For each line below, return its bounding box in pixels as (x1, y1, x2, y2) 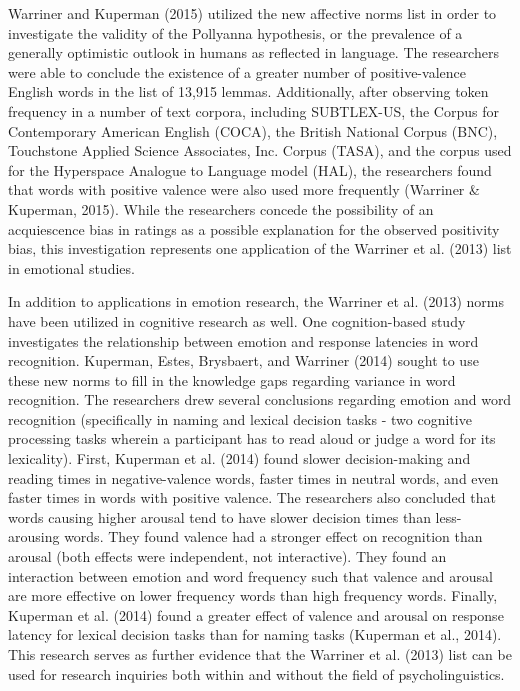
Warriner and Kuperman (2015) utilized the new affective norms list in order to (8, 3, 497, 23)
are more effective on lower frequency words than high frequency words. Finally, (8, 585, 498, 606)
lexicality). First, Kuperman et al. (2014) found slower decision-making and (8, 448, 471, 469)
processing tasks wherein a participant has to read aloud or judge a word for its (8, 428, 496, 449)
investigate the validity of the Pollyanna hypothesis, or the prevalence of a (8, 22, 463, 43)
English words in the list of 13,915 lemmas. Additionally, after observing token (8, 81, 489, 102)
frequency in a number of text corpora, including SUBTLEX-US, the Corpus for (8, 100, 499, 121)
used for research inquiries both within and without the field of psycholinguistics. (8, 663, 505, 684)
